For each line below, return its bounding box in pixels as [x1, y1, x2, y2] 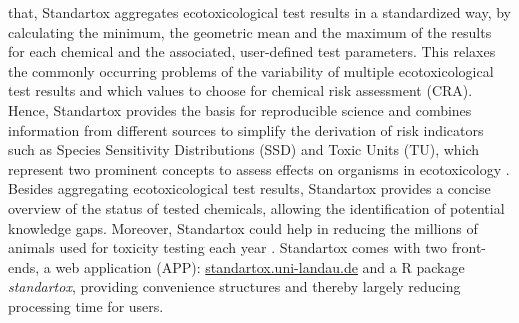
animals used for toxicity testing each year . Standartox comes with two [8, 237, 448, 258]
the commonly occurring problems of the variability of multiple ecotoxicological [8, 60, 494, 81]
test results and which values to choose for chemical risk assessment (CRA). [8, 80, 473, 101]
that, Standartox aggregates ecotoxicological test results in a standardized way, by [8, 2, 511, 22]
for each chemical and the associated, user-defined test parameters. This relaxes [8, 41, 496, 62]
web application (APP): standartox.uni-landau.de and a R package [55, 256, 465, 277]
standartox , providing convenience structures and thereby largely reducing [8, 276, 461, 297]
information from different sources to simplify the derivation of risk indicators [8, 119, 484, 140]
